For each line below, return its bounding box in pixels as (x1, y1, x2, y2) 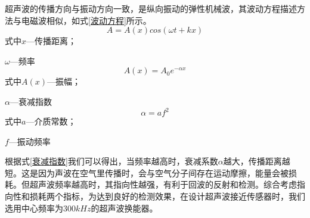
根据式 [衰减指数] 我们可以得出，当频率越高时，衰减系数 (5, 155, 218, 167)
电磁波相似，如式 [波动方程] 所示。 (21, 14, 151, 26)
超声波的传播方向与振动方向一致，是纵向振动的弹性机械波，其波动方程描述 (5, 2, 297, 14)
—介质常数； (26, 115, 76, 127)
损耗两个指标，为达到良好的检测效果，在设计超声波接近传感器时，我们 (29, 190, 305, 203)
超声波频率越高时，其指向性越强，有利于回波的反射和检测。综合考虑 (29, 178, 297, 191)
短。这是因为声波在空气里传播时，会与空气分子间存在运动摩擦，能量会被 (5, 166, 289, 179)
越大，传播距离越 (223, 155, 290, 167)
